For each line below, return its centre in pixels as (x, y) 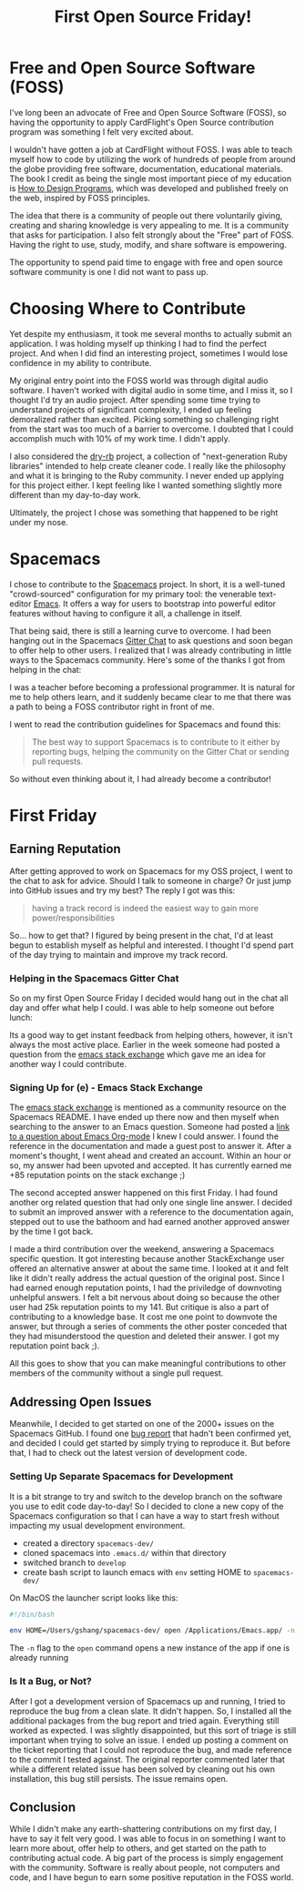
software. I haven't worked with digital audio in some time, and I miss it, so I (151, 390)
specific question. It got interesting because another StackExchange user (147, 1259)
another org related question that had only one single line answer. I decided (151, 1203)
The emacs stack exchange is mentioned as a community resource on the (148, 1107)
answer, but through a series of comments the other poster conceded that (148, 1327)
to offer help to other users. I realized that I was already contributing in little (151, 650)
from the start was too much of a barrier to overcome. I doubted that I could (152, 429)
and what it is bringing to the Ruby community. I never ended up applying (147, 475)
